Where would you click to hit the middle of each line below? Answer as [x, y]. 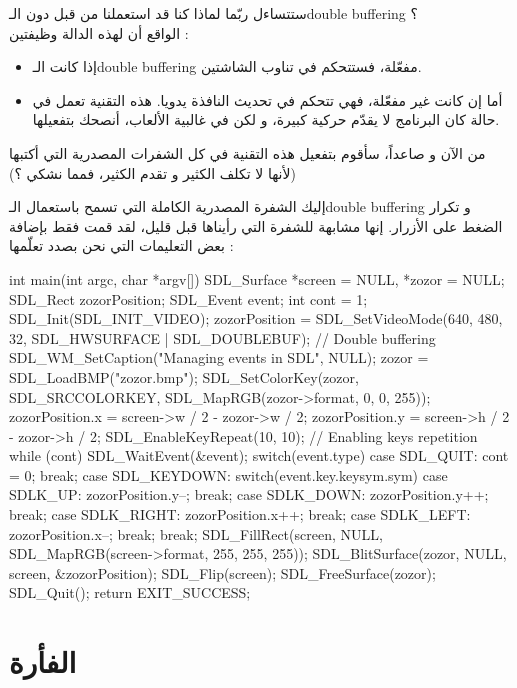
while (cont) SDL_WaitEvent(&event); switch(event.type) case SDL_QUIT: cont [259, 455]
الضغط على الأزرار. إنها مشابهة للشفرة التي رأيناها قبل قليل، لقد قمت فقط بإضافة [256, 225]
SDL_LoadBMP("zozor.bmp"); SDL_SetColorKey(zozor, [184, 376]
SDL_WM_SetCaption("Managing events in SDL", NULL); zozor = [219, 357]
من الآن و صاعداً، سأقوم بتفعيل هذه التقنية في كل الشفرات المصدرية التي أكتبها [247, 152]
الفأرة [43, 661]
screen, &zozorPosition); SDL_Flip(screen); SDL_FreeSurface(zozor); [222, 572]
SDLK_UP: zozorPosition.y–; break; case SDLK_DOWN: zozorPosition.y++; [249, 494]
